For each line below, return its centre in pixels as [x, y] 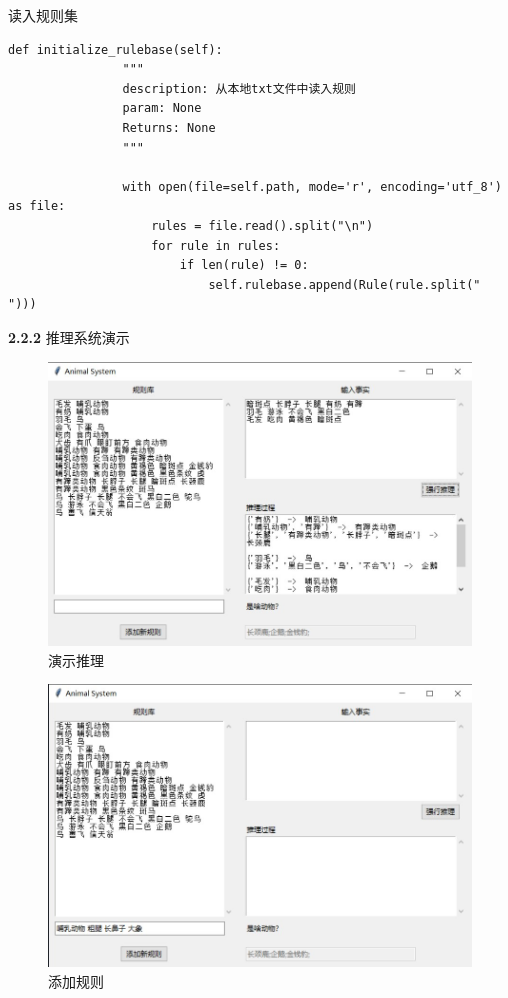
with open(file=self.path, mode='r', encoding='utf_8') [312, 186]
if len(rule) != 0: [244, 265]
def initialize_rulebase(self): [115, 49]
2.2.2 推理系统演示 [69, 336]
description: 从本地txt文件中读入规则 [239, 88]
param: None [162, 108]
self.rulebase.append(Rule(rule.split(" [344, 284]
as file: [37, 206]
